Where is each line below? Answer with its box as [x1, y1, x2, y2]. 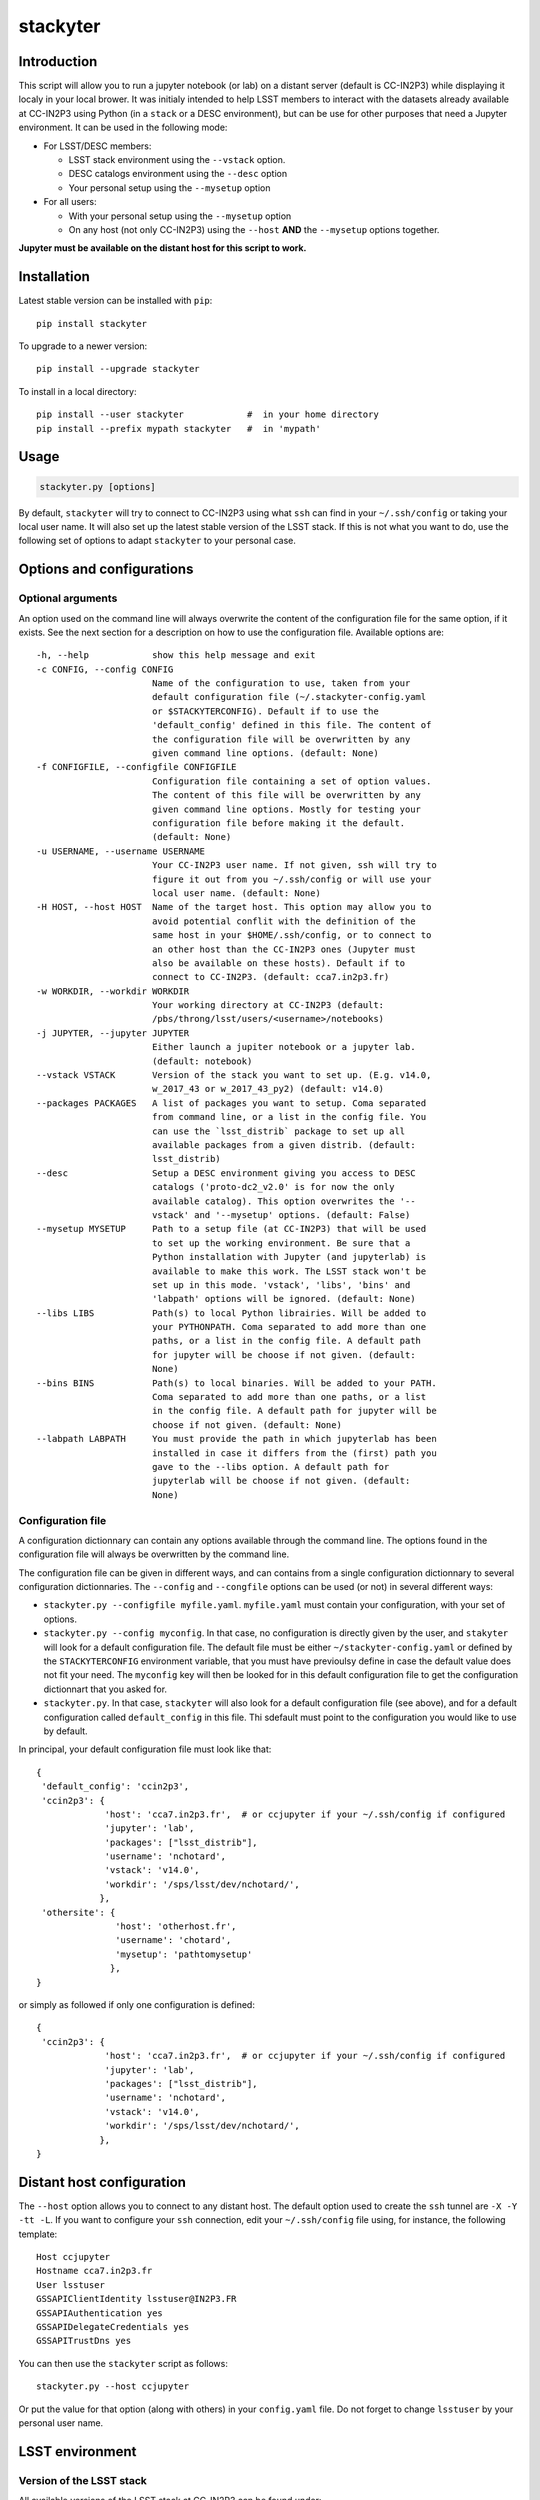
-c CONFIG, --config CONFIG [36, 663, 174, 675]
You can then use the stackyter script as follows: [18, 2357, 229, 2369]
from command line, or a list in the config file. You [151, 1111, 427, 1123]
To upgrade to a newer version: [18, 340, 148, 352]
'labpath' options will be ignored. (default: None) [151, 1293, 416, 1305]
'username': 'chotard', [115, 1935, 232, 1946]
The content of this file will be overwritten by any [151, 790, 422, 801]
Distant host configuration [18, 2173, 187, 2190]
